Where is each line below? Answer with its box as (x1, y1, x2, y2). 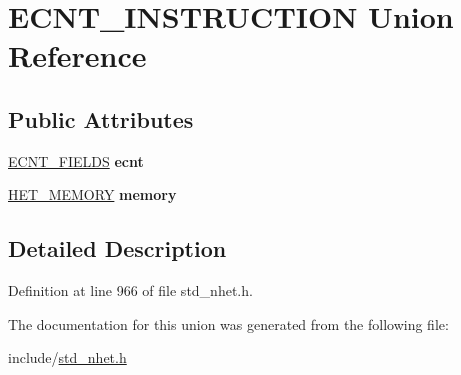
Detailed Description (8, 233, 227, 264)
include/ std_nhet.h (8, 347, 127, 368)
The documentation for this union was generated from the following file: (8, 313, 449, 334)
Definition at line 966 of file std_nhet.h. (8, 280, 253, 301)
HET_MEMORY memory (8, 184, 177, 205)
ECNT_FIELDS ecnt (8, 150, 144, 171)
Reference (8, 35, 147, 76)
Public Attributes (8, 103, 194, 134)
